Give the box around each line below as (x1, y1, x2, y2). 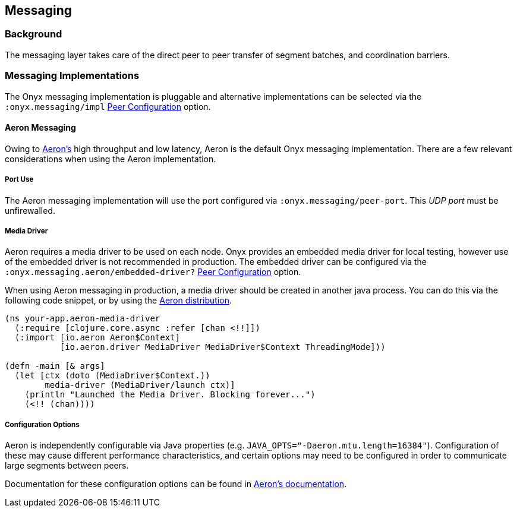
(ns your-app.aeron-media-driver (5, 314, 160, 324)
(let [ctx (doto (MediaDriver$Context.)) (14, 371, 210, 381)
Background (5, 28, 62, 40)
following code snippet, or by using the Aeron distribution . (5, 295, 232, 306)
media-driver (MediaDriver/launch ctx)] (45, 380, 235, 390)
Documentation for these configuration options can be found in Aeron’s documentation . (5, 479, 347, 489)
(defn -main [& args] (5, 361, 105, 371)
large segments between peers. (5, 460, 129, 471)
